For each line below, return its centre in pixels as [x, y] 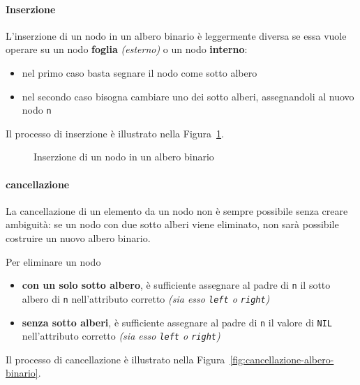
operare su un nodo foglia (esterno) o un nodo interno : [127, 49]
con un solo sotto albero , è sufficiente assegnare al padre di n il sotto [176, 285]
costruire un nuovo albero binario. [78, 238]
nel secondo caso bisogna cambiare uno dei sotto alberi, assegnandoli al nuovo [188, 96]
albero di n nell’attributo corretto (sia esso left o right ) [146, 298]
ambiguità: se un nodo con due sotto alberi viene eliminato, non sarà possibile [172, 224]
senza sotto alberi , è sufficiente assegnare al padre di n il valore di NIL [177, 322]
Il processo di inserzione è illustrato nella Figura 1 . [115, 133]
